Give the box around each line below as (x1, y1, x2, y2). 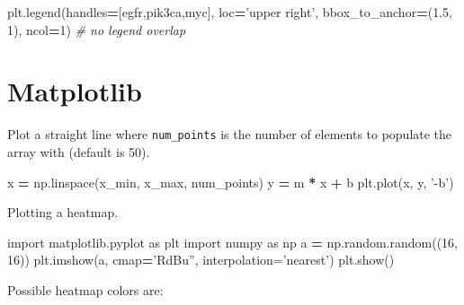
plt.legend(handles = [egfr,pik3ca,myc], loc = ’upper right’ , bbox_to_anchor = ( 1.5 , (7, 3, 452, 21)
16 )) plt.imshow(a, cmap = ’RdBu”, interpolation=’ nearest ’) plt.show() (7, 250, 395, 269)
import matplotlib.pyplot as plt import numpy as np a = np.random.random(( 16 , (7, 232, 459, 251)
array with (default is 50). (7, 142, 150, 161)
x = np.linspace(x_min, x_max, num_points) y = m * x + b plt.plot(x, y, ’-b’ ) (7, 172, 454, 191)
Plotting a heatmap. (7, 203, 119, 222)
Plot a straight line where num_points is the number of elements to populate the (7, 125, 452, 144)
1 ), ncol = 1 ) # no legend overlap (7, 20, 186, 39)
